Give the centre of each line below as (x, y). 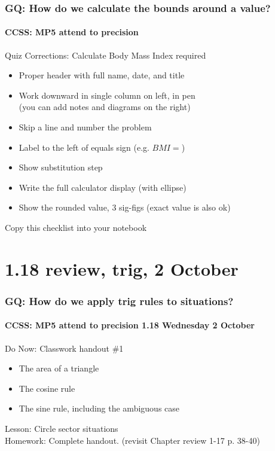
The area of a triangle (59, 368)
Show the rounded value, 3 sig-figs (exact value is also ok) (125, 207)
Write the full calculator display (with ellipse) (103, 187)
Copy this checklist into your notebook (76, 227)
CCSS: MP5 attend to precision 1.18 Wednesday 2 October (130, 325)
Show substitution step (61, 167)
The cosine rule (47, 388)
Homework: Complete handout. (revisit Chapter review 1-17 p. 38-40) (132, 440)
